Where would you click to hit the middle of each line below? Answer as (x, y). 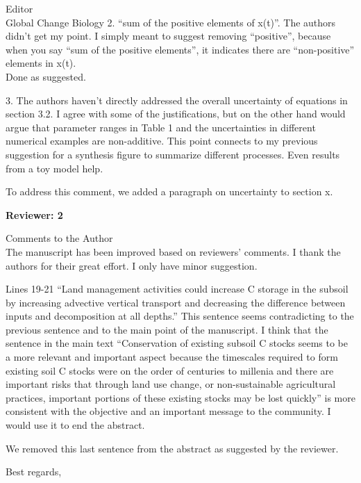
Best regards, (34, 472)
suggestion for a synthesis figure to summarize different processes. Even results (173, 154)
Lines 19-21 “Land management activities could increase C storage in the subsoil (177, 289)
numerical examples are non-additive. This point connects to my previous (162, 141)
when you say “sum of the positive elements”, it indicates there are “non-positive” (180, 49)
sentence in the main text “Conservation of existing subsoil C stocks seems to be (177, 343)
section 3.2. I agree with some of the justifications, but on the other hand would (176, 114)
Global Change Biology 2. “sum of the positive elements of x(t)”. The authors (171, 22)
